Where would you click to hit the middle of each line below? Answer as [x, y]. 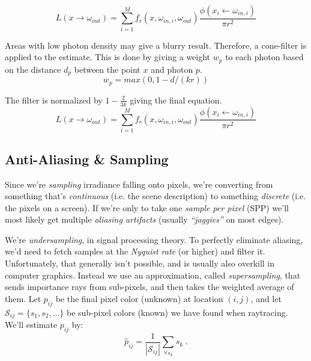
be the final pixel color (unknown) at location [139, 298]
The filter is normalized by [54, 100]
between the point [107, 69]
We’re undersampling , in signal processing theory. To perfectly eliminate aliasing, [154, 239]
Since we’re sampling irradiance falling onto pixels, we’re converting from [139, 184]
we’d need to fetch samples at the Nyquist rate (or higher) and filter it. [135, 251]
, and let [266, 298]
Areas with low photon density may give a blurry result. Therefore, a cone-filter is [156, 45]
